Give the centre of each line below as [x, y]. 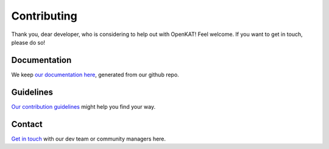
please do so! [28, 42]
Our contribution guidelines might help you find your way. [83, 106]
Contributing [44, 16]
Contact [27, 124]
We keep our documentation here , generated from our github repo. [95, 74]
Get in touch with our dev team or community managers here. [89, 139]
